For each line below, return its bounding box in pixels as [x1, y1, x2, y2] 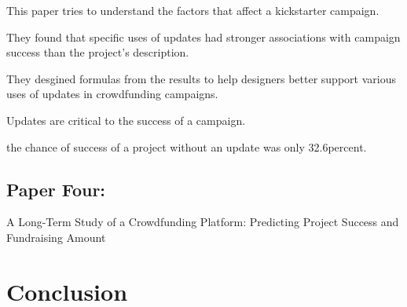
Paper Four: [6, 177, 106, 201]
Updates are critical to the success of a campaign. [6, 111, 246, 128]
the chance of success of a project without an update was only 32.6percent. [6, 138, 367, 155]
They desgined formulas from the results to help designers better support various [6, 70, 396, 86]
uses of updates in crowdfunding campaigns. [6, 86, 218, 102]
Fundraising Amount [6, 228, 106, 245]
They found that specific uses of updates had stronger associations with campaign [6, 28, 401, 45]
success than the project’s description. [6, 44, 189, 60]
